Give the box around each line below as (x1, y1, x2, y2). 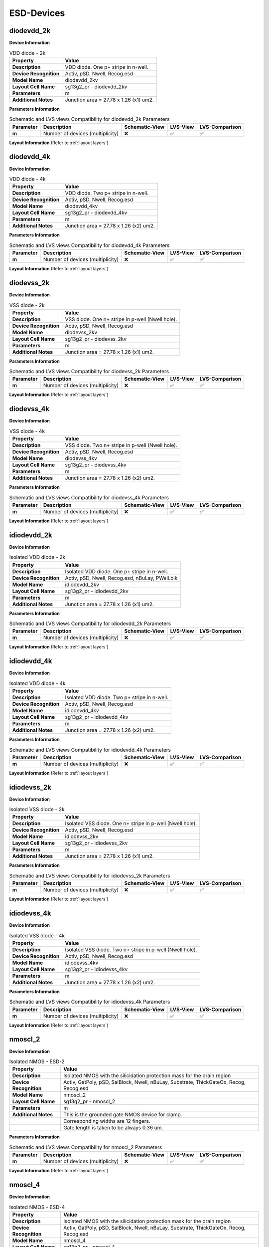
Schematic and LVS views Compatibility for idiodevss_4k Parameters (9, 998, 170, 1005)
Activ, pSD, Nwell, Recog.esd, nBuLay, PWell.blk (65, 574, 178, 581)
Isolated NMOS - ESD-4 (9, 1204, 65, 1211)
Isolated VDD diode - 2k (9, 554, 66, 561)
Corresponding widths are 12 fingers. (63, 1118, 150, 1125)
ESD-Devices (9, 7, 65, 18)
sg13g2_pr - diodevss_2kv (65, 335, 127, 342)
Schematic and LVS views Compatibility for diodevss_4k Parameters (9, 494, 169, 501)
